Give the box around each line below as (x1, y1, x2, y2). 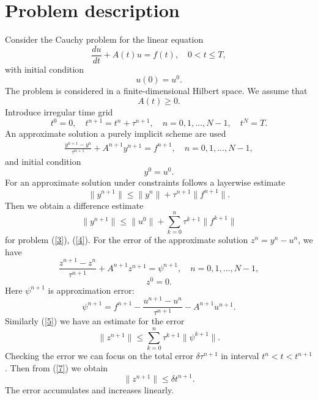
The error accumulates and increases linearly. (5, 383, 174, 396)
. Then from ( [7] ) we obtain (5, 361, 108, 374)
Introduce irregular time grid (5, 106, 113, 118)
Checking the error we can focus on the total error (5, 349, 193, 362)
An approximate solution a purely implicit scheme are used (5, 127, 226, 140)
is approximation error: (48, 283, 135, 296)
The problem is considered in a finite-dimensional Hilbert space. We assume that (5, 84, 308, 97)
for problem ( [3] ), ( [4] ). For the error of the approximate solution (5, 233, 248, 246)
